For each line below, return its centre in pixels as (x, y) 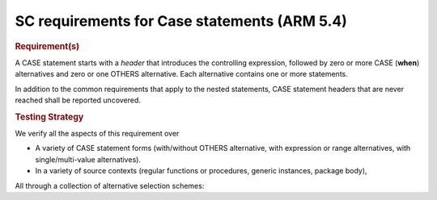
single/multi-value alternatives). (88, 159)
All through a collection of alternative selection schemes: (110, 185)
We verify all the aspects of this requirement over (97, 134)
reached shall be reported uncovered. (78, 100)
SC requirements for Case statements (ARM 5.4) (181, 21)
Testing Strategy (49, 117)
